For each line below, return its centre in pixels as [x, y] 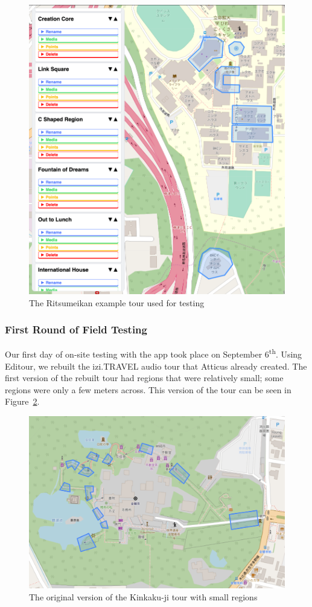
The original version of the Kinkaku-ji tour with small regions [143, 596]
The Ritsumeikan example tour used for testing [117, 302]
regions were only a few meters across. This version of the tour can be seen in [148, 389]
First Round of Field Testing [76, 329]
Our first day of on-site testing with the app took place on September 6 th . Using [154, 353]
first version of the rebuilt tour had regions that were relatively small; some [144, 378]
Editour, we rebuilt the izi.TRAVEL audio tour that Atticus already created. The [156, 366]
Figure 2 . [22, 401]
